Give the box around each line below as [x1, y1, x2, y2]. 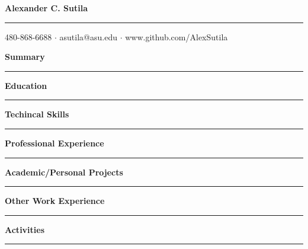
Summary [5, 50, 45, 63]
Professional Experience [5, 136, 104, 149]
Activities [5, 223, 45, 235]
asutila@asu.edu [59, 30, 117, 43]
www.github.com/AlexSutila [125, 30, 228, 43]
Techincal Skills [5, 108, 69, 120]
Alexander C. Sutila [5, 2, 88, 14]
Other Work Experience [5, 194, 105, 207]
